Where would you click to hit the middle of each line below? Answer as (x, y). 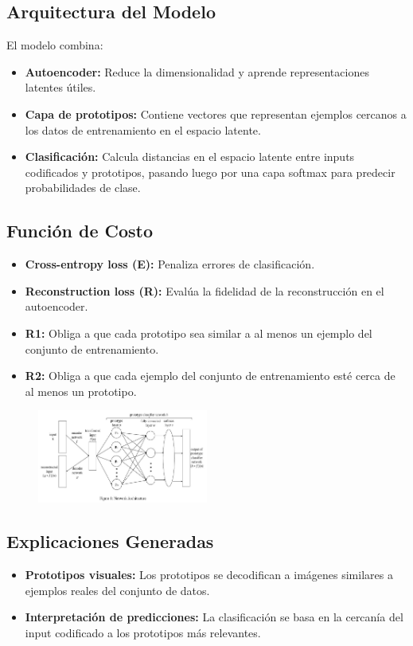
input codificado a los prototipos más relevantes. (143, 632)
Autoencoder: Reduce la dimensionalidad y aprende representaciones (197, 71)
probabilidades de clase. (83, 188)
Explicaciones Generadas (110, 541)
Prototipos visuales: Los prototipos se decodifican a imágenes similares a (209, 574)
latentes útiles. (60, 87)
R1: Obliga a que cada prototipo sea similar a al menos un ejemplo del (199, 333)
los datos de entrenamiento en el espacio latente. (143, 129)
